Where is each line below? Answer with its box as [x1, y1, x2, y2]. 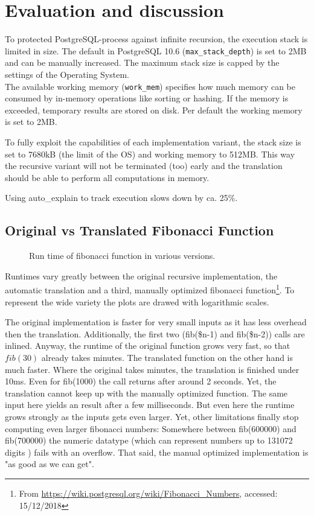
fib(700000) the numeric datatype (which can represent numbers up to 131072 [5, 434, 293, 447]
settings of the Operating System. [5, 68, 129, 80]
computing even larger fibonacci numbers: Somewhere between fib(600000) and [5, 422, 296, 435]
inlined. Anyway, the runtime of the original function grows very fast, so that [5, 339, 290, 352]
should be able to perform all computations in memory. [5, 171, 210, 183]
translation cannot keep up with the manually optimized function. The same [5, 386, 288, 399]
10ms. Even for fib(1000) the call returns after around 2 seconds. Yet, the [5, 375, 277, 387]
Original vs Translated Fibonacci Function [5, 221, 274, 240]
